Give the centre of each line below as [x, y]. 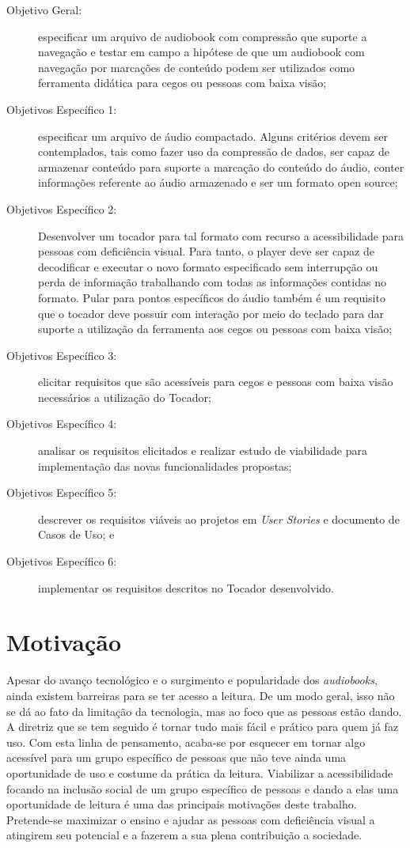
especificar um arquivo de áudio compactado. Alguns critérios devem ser [213, 136]
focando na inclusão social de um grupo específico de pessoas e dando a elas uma [203, 788]
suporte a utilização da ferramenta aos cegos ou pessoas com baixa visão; [215, 329]
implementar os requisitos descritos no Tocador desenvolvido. [186, 587]
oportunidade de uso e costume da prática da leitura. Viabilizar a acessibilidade [200, 772]
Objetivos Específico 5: [62, 492]
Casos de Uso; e [76, 534]
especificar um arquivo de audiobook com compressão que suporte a [203, 36]
